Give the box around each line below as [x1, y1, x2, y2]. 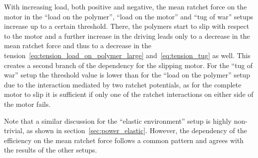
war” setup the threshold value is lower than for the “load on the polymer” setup [4, 70, 250, 80]
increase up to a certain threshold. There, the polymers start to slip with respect [4, 21, 250, 31]
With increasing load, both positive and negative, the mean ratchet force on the [4, 1, 247, 11]
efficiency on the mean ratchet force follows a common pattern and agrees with [4, 135, 244, 145]
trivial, [4, 125, 24, 136]
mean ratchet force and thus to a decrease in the [4, 40, 151, 51]
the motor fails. [4, 98, 51, 109]
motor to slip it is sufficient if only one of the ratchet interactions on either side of [4, 89, 254, 99]
